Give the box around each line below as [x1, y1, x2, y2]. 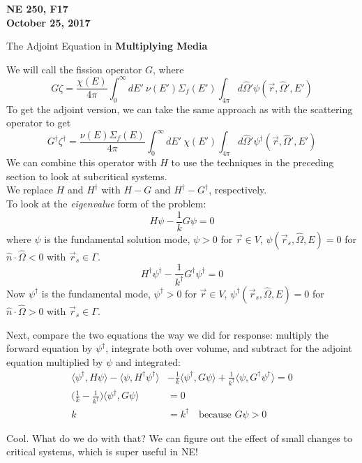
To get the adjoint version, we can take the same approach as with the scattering [6, 101, 353, 116]
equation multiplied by [6, 354, 103, 369]
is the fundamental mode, [41, 286, 151, 300]
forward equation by [6, 341, 93, 355]
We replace [6, 182, 53, 197]
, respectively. [209, 182, 267, 197]
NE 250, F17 [6, 1, 68, 15]
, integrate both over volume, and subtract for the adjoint [105, 341, 352, 355]
